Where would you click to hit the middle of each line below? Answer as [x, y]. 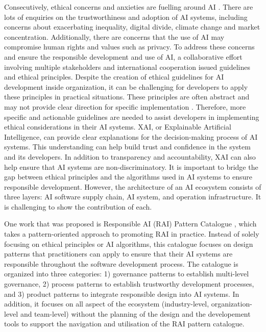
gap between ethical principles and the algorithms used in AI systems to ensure [128, 177]
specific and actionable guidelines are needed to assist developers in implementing [132, 117]
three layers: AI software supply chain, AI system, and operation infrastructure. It [133, 197]
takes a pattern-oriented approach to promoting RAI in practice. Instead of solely [132, 234]
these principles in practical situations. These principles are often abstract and [127, 97]
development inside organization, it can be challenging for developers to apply [126, 86]
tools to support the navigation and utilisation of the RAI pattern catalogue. [124, 324]
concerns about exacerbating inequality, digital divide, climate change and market [132, 27]
